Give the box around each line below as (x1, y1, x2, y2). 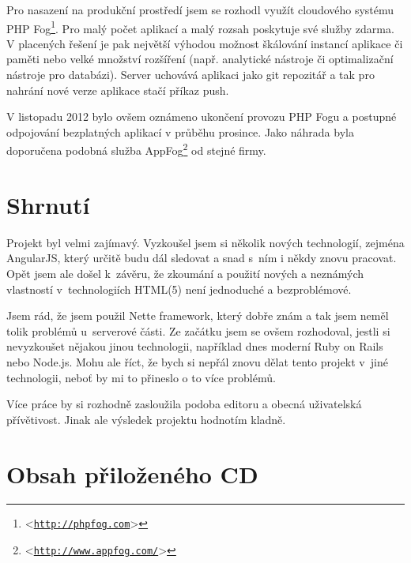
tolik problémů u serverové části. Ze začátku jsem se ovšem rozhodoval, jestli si (6, 322, 390, 339)
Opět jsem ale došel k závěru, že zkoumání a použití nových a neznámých (6, 265, 364, 281)
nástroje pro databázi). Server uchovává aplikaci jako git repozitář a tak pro (6, 66, 375, 83)
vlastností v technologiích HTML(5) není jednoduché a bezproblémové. (6, 280, 352, 297)
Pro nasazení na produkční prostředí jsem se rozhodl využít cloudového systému (6, 2, 394, 17)
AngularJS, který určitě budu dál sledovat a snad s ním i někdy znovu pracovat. (6, 250, 397, 266)
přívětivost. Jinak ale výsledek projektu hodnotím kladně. (6, 411, 286, 427)
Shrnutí (6, 188, 90, 220)
